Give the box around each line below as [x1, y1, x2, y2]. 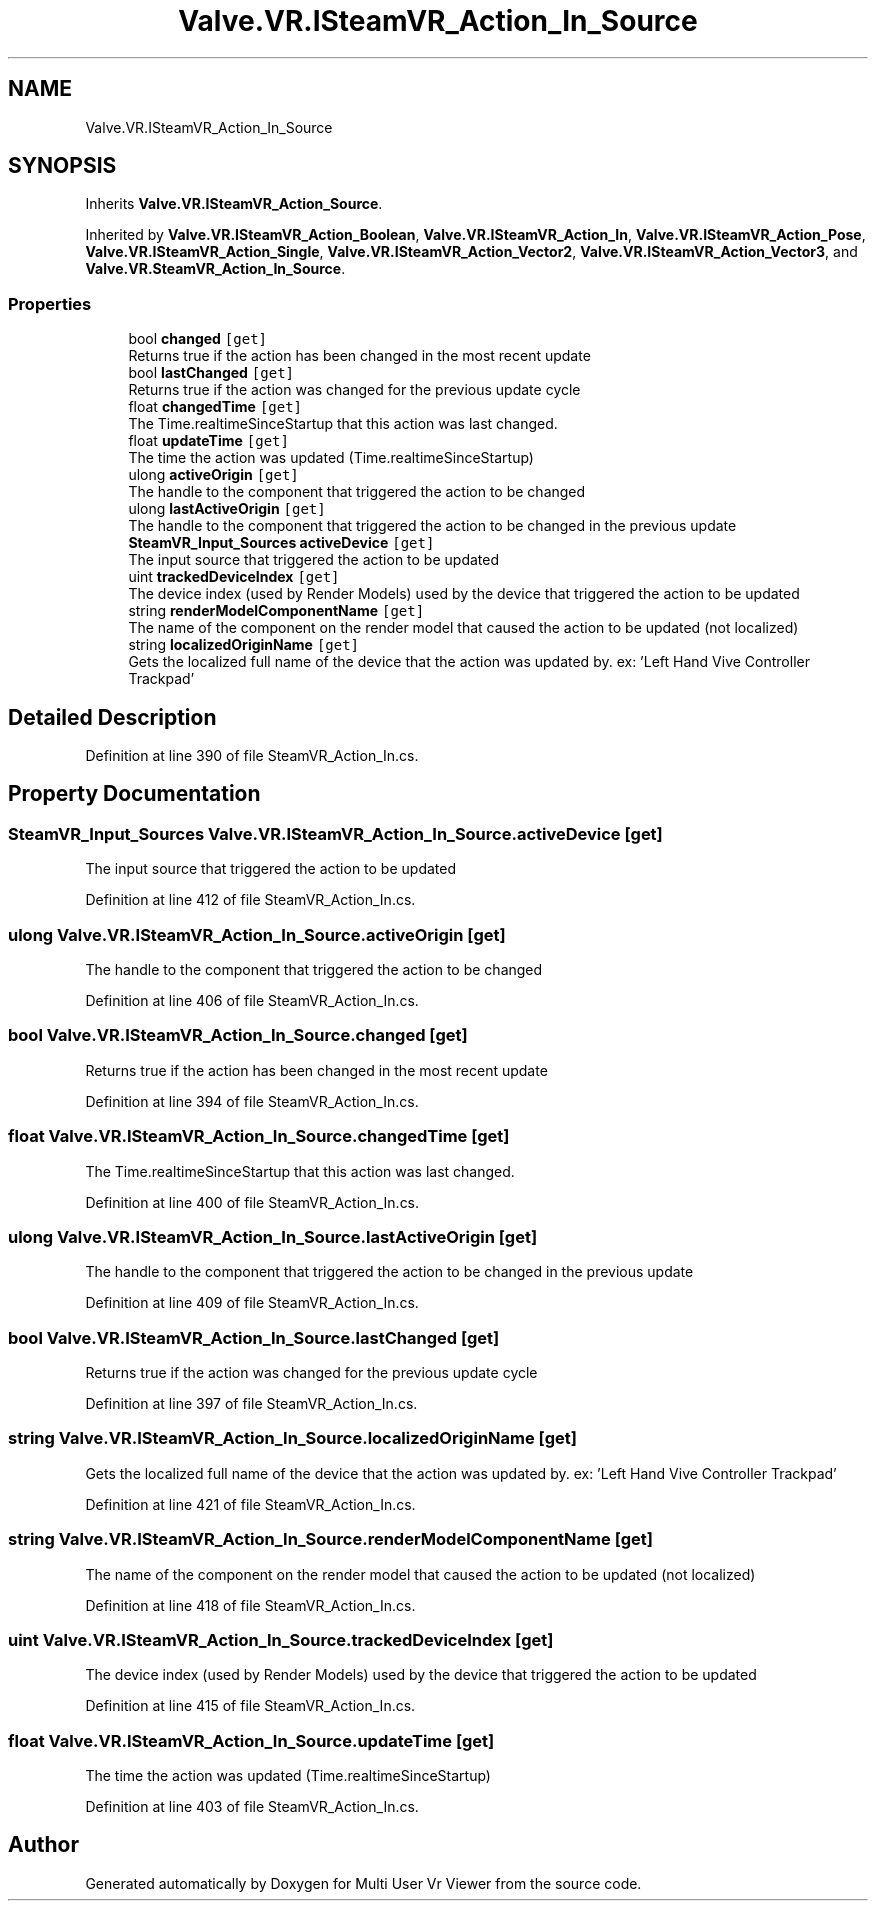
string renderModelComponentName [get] [128, 602, 425, 620]
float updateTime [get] [128, 432, 289, 450]
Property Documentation [8, 781, 261, 807]
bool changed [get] [128, 330, 267, 348]
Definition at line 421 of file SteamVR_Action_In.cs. [85, 1495, 416, 1513]
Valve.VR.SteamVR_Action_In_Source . [85, 260, 346, 278]
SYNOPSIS [8, 153, 117, 179]
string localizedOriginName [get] [128, 636, 360, 654]
